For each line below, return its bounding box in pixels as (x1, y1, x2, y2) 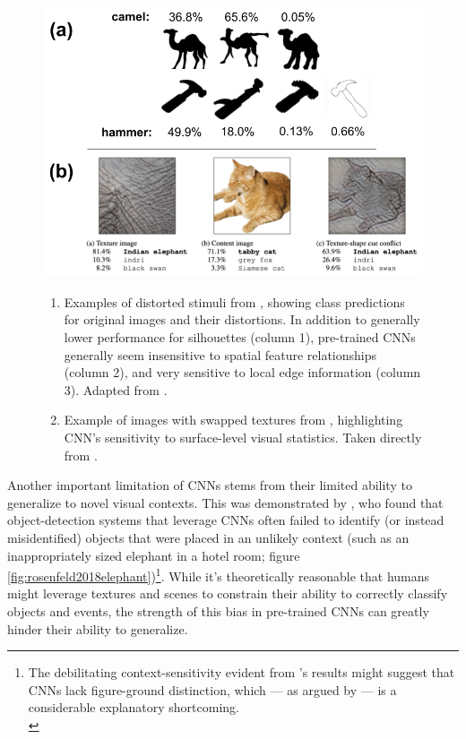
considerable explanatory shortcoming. (28, 698, 239, 717)
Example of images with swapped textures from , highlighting (64, 410, 403, 429)
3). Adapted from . (64, 380, 168, 399)
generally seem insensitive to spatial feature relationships (64, 345, 377, 364)
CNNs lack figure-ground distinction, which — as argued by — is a (28, 680, 397, 699)
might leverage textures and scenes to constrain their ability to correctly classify (7, 584, 448, 603)
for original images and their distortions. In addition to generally (64, 310, 420, 329)
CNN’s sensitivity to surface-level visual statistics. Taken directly (64, 428, 422, 446)
